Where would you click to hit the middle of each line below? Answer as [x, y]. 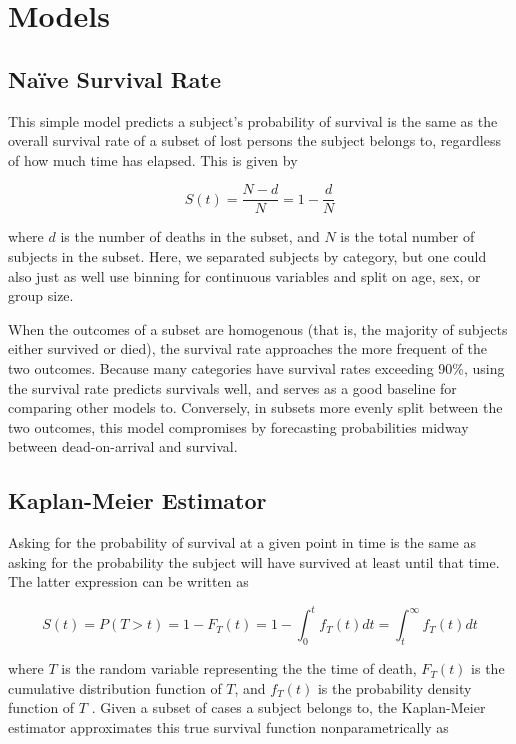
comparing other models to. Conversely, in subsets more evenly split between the [255, 407]
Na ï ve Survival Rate [114, 78]
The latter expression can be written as [128, 581]
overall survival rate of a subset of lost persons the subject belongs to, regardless [254, 140]
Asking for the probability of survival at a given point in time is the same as [242, 542]
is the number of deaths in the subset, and [190, 236]
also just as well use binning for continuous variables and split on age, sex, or [244, 275]
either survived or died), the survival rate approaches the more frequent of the [247, 348]
